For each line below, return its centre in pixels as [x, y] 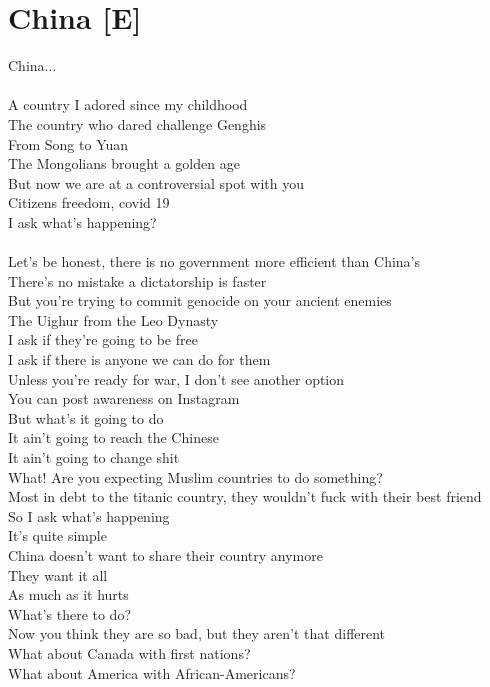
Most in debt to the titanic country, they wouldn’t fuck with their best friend [245, 496]
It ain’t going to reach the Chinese [113, 437]
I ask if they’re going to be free [103, 339]
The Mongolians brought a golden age [124, 163]
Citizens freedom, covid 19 [89, 202]
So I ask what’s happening [89, 515]
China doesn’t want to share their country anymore [165, 554]
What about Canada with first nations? [129, 652]
